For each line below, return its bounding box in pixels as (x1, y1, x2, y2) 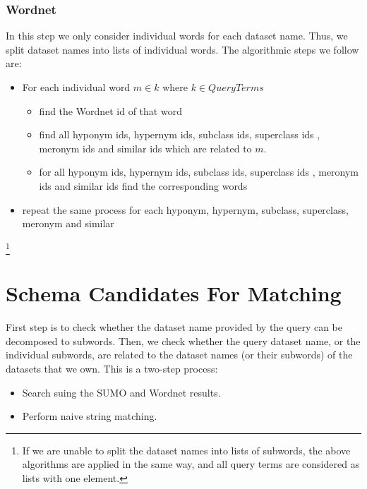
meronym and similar (22, 216, 114, 231)
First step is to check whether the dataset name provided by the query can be (6, 320, 343, 334)
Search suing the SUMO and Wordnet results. (22, 385, 221, 399)
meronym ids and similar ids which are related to (39, 140, 252, 155)
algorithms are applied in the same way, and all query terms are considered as (22, 457, 360, 471)
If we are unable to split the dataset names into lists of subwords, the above (22, 442, 351, 457)
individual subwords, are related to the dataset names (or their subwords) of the (6, 347, 353, 362)
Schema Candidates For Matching (6, 279, 342, 308)
